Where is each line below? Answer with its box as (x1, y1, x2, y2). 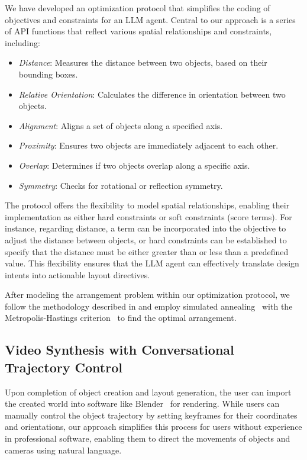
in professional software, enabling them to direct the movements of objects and (5, 432, 290, 445)
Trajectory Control (5, 358, 122, 376)
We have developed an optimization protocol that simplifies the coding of (5, 2, 270, 14)
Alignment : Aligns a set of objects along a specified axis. (18, 119, 223, 131)
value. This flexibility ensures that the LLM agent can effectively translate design (5, 257, 299, 269)
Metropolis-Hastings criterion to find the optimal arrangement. (5, 311, 237, 324)
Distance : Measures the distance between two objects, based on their (18, 56, 267, 69)
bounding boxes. (18, 67, 78, 80)
